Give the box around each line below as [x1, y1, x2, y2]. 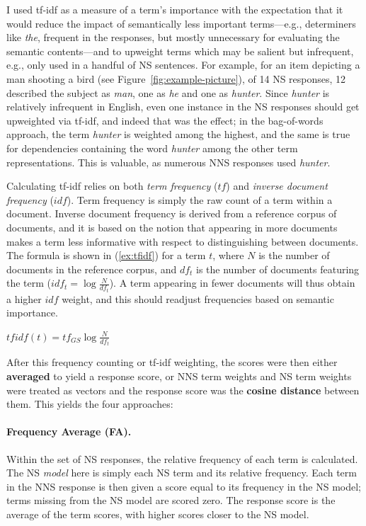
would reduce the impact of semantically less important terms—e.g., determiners [6, 16, 356, 30]
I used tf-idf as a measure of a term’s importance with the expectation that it [6, 2, 343, 16]
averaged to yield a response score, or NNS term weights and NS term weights [6, 369, 352, 383]
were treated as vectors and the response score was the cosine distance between [6, 382, 360, 397]
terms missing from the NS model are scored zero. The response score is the [6, 493, 336, 508]
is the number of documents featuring [196, 261, 360, 276]
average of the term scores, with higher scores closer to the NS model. [6, 506, 309, 521]
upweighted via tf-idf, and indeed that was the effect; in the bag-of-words [6, 113, 324, 127]
